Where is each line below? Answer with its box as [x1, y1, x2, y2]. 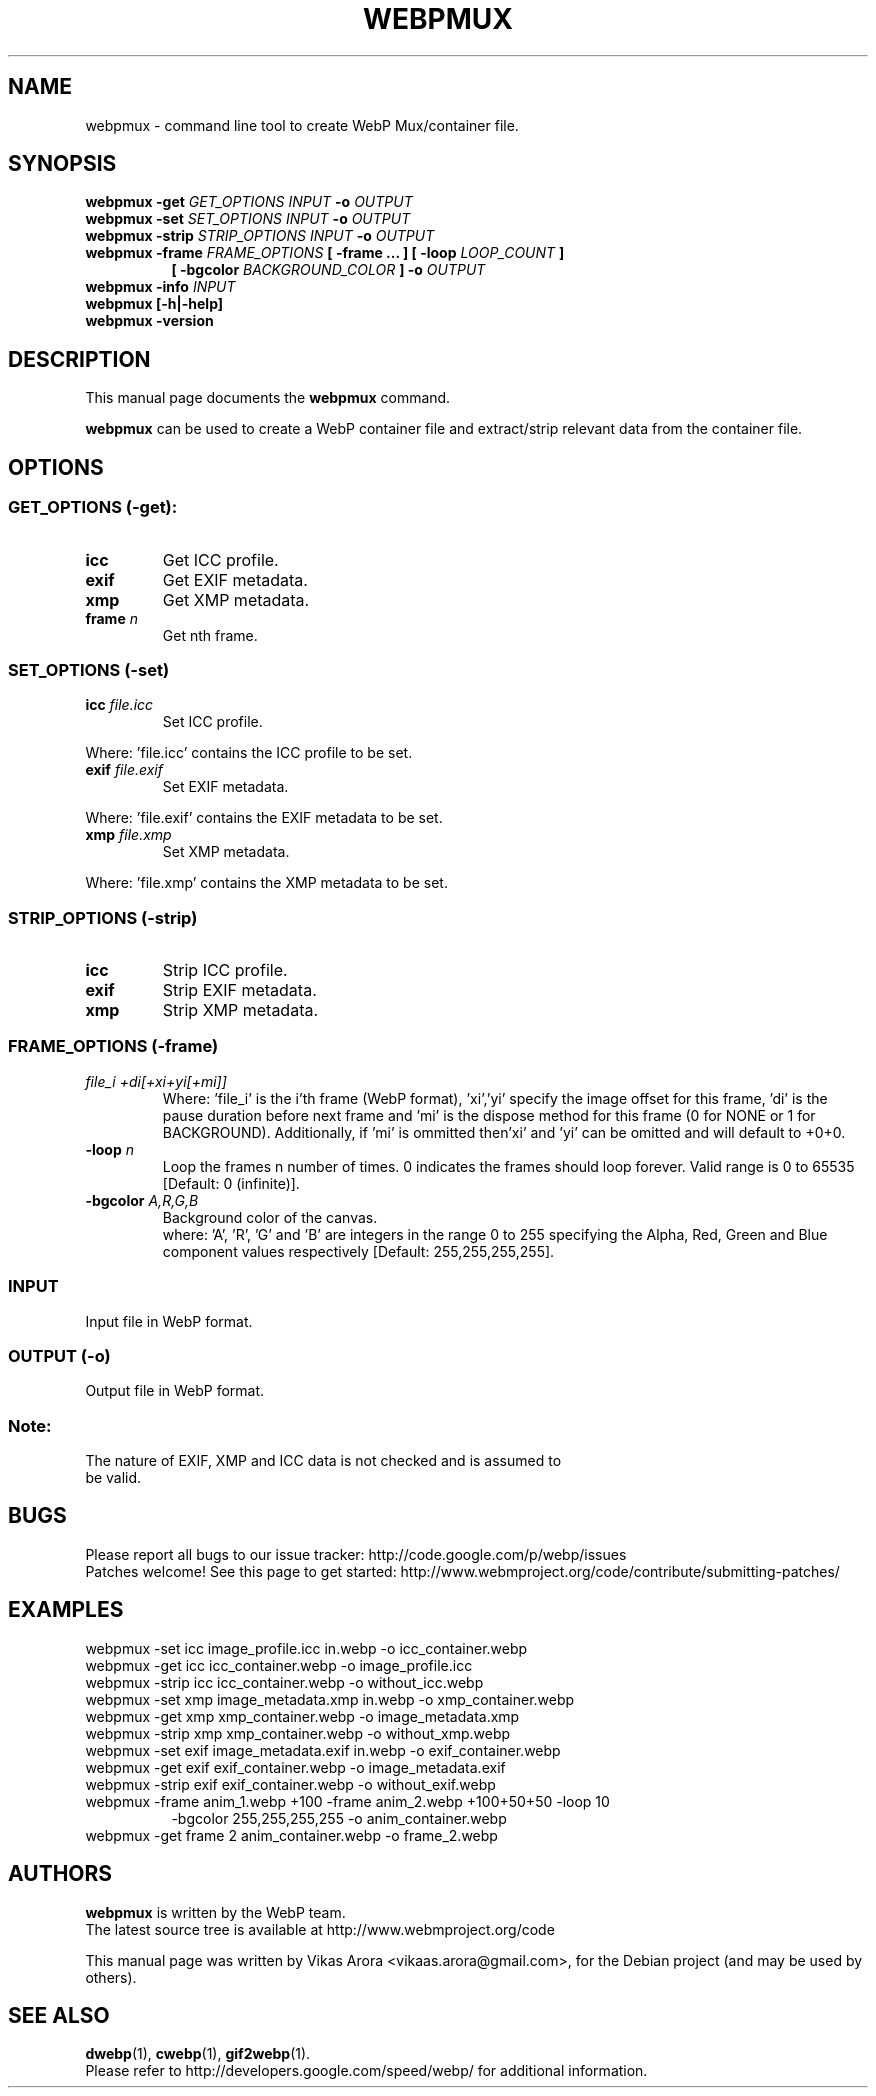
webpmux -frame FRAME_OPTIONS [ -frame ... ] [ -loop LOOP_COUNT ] [85, 244, 565, 262]
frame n [85, 609, 138, 627]
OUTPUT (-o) [8, 1345, 111, 1366]
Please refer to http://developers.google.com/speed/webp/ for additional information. [85, 2062, 648, 2080]
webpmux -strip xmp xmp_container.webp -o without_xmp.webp [85, 1724, 511, 1742]
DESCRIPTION [8, 346, 151, 372]
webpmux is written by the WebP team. [85, 1903, 346, 1921]
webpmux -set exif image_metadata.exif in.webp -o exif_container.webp [85, 1741, 561, 1759]
